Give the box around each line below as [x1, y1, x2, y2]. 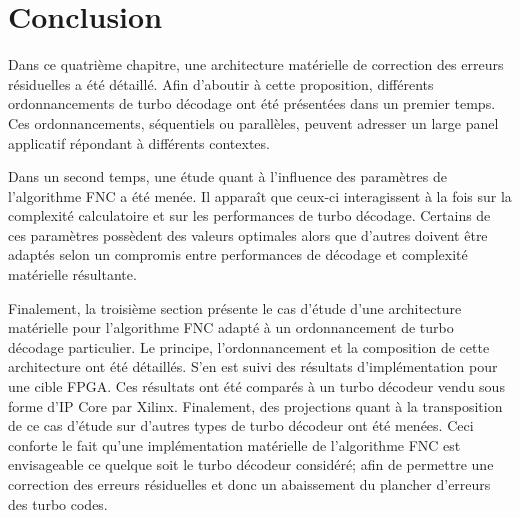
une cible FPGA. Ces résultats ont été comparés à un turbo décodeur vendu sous [8, 376, 505, 397]
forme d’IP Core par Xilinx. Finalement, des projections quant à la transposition [8, 395, 503, 416]
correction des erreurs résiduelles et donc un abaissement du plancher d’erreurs [8, 474, 491, 494]
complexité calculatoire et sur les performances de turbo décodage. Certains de [8, 205, 491, 226]
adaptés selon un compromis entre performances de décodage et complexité [8, 244, 468, 265]
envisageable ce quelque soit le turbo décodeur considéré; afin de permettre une [8, 454, 494, 475]
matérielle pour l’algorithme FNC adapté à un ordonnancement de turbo [8, 317, 454, 338]
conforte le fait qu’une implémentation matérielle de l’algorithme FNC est [8, 434, 461, 455]
